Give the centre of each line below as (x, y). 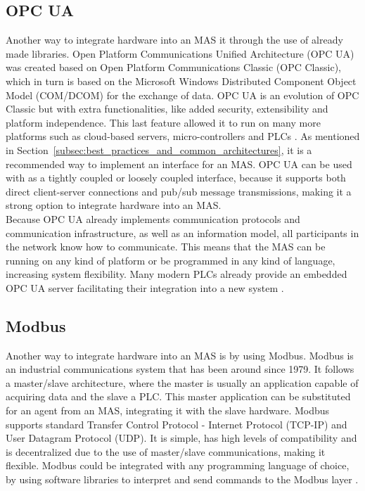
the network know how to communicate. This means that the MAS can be (166, 247)
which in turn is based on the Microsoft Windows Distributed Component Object (181, 81)
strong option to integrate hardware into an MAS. (114, 205)
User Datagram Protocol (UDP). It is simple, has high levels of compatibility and (181, 438)
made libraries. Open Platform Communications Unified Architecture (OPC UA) (180, 53)
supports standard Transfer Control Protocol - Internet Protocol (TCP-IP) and (177, 424)
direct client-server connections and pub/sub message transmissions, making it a (179, 191)
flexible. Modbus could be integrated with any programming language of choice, (178, 465)
